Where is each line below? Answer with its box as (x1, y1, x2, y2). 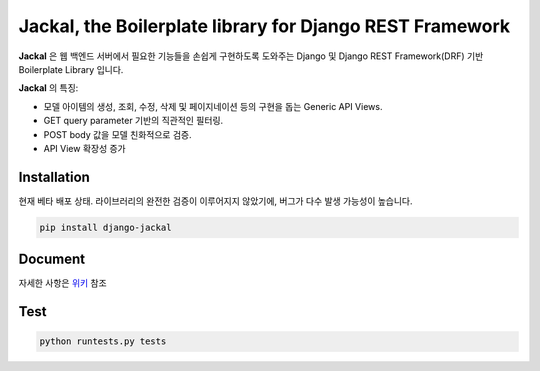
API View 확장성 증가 (43, 142, 126, 154)
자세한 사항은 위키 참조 (18, 277, 107, 289)
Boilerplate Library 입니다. (18, 63, 124, 75)
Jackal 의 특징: (18, 82, 79, 94)
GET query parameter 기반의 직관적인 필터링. (43, 115, 224, 127)
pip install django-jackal (39, 221, 172, 233)
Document (18, 251, 85, 268)
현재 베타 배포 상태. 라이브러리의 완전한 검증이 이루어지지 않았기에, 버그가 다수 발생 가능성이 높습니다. (18, 195, 414, 207)
